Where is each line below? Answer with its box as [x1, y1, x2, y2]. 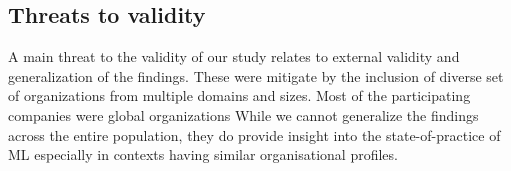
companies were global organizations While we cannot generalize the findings [8, 104, 479, 125]
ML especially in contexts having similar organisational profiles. [8, 144, 398, 165]
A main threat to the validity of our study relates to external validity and [8, 46, 460, 67]
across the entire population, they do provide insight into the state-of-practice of [8, 124, 501, 145]
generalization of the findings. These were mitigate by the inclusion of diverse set [8, 65, 504, 86]
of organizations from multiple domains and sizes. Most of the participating [8, 85, 471, 106]
